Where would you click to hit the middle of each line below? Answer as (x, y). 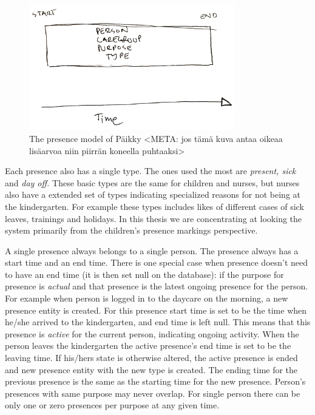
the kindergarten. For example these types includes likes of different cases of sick (154, 206)
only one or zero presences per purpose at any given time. (112, 405)
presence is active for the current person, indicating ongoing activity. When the (152, 333)
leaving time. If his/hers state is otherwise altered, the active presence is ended (151, 358)
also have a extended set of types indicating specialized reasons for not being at (153, 194)
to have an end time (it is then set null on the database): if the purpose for (144, 274)
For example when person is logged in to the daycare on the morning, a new (147, 298)
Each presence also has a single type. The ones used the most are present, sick (151, 171)
